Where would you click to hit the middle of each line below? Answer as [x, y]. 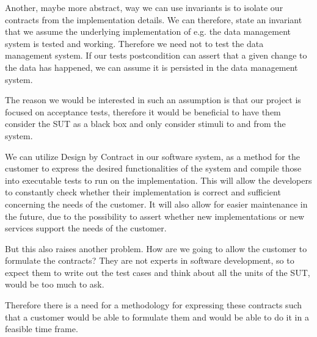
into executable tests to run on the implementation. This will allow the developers [158, 180]
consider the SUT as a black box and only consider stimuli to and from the [145, 124]
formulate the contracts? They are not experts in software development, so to [150, 260]
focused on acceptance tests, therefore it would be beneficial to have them [143, 111]
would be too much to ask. [55, 284]
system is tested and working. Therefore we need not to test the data [134, 43]
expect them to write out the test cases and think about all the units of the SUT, [158, 272]
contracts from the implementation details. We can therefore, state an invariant [154, 19]
